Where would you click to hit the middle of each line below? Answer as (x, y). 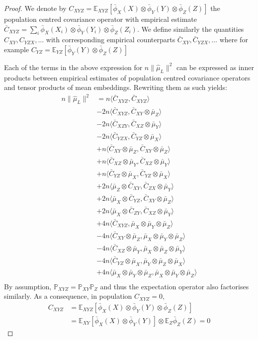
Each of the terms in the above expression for (73, 67)
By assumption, (28, 286)
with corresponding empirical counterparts (111, 40)
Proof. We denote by (35, 8)
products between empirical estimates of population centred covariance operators (127, 77)
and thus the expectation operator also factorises (174, 286)
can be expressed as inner (215, 67)
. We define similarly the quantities (190, 29)
